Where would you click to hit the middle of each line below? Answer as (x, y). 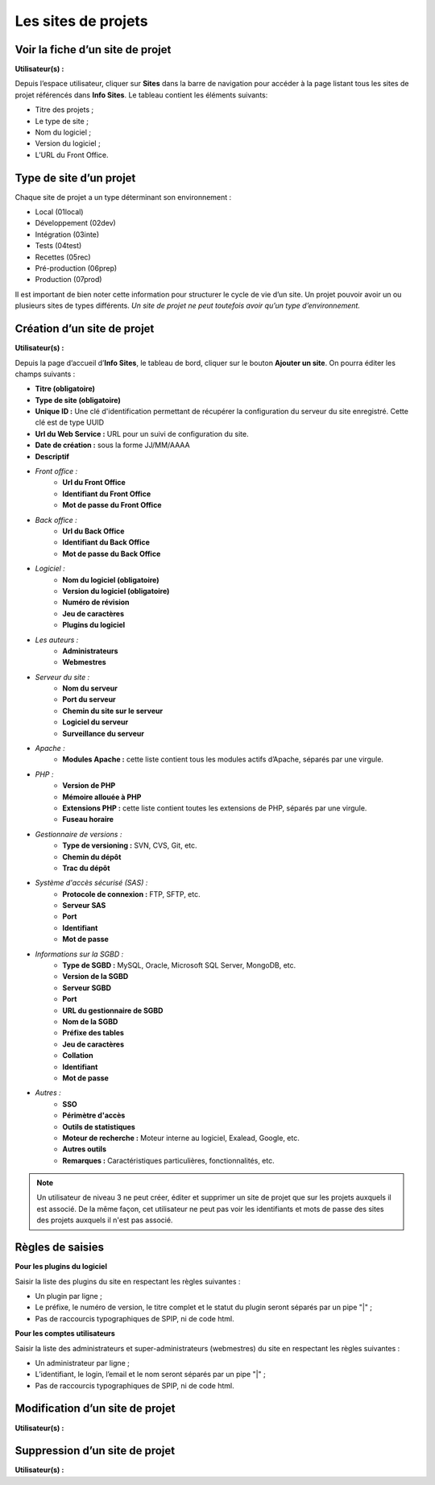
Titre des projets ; (64, 110)
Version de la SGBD (95, 977)
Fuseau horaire (88, 819)
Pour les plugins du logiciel (61, 1267)
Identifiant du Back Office (106, 542)
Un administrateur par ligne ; (83, 1363)
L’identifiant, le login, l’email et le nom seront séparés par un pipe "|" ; (150, 1375)
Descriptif (52, 456)
